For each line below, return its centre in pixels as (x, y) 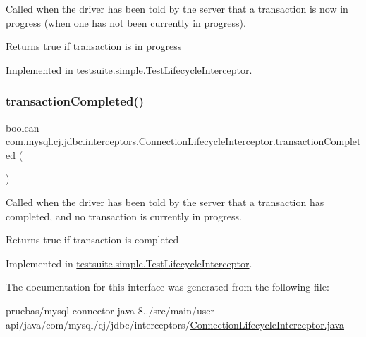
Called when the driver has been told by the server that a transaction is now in (177, 8)
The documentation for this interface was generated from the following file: (167, 287)
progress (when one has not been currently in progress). (126, 22)
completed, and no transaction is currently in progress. (124, 216)
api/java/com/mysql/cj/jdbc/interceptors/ (98, 324)
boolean (23, 127)
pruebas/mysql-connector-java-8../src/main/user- (112, 310)
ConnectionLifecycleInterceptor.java (267, 324)
